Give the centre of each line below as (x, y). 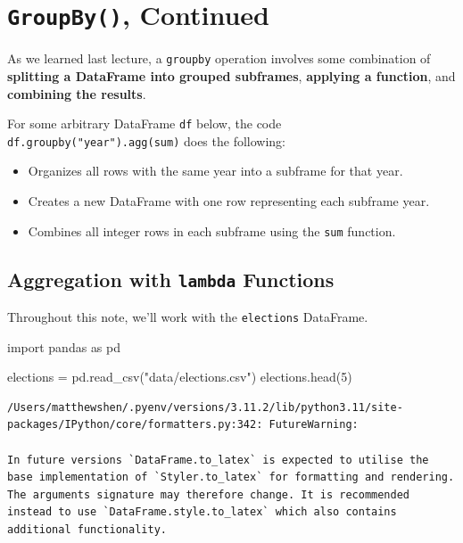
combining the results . (77, 93)
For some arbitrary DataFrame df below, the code (145, 123)
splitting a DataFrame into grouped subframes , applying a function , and (231, 75)
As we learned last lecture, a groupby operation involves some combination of (219, 58)
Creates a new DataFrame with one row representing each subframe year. (229, 201)
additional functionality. (87, 530)
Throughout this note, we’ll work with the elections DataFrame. (188, 317)
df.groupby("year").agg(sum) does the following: (146, 140)
